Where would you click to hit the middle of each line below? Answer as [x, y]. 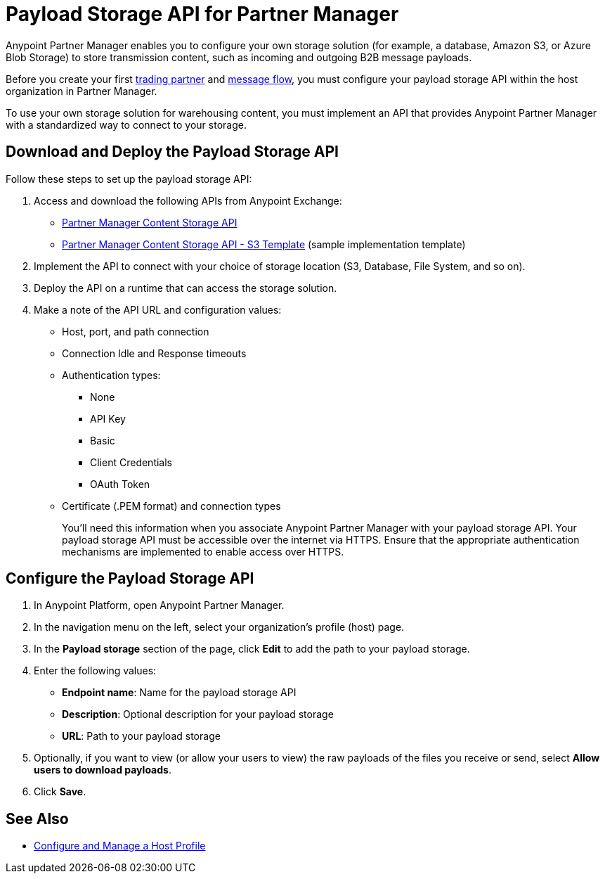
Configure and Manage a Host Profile [120, 846]
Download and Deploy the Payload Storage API [172, 152]
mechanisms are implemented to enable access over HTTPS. [203, 551]
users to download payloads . [103, 770]
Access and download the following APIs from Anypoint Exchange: [188, 200]
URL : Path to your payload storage [141, 736]
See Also [37, 819]
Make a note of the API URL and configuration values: [158, 309]
